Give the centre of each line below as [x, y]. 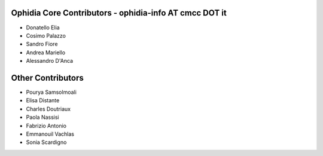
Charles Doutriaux [48, 109]
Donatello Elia [43, 27]
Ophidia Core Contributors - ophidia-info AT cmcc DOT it [119, 13]
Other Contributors [47, 78]
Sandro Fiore [42, 44]
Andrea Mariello [46, 52]
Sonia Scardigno [46, 142]
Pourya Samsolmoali [51, 92]
